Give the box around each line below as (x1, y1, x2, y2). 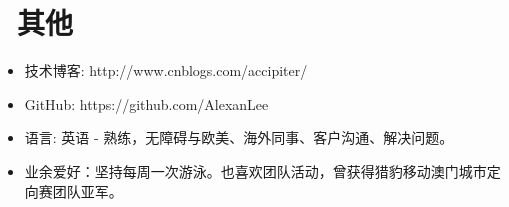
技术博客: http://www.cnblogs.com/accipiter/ (24, 60, 308, 81)
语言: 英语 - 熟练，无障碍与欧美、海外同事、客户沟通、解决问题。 (24, 127, 454, 148)
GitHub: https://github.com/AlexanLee (24, 93, 269, 114)
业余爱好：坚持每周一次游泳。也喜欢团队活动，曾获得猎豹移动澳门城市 (24, 160, 487, 181)
